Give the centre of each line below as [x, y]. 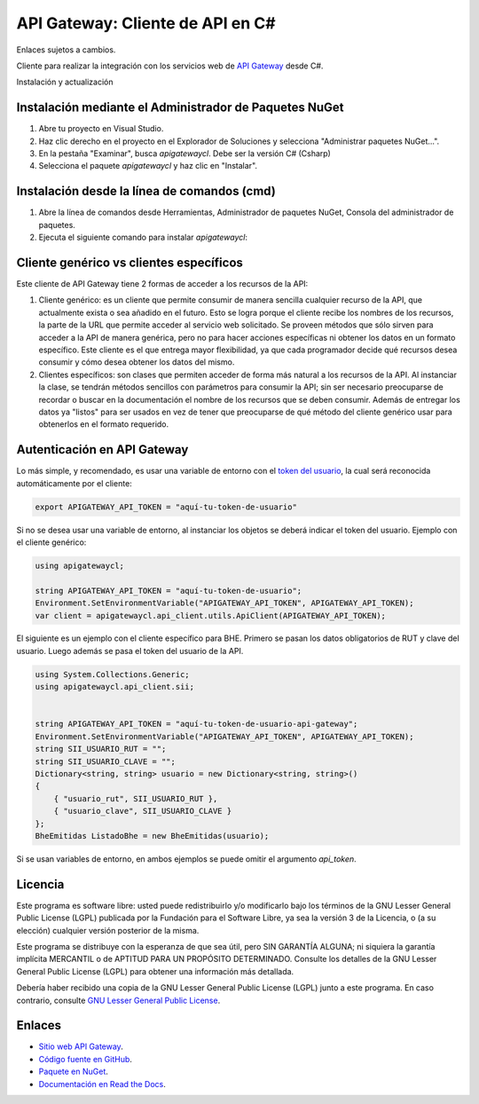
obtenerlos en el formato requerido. [104, 424]
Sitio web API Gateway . [81, 1046]
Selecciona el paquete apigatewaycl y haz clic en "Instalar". [148, 166]
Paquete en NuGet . [73, 1072]
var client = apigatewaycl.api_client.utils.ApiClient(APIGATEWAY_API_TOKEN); [210, 615]
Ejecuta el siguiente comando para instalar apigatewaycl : [143, 237]
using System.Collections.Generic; [112, 674]
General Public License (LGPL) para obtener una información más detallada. [155, 971]
